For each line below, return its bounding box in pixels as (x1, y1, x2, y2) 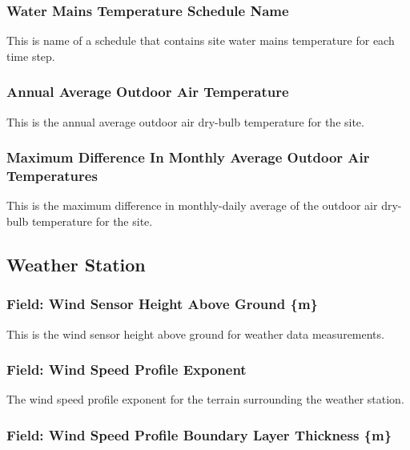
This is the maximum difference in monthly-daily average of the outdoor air (6, 197, 378, 214)
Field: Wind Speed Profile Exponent (6, 360, 247, 380)
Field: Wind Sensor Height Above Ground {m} (6, 294, 318, 314)
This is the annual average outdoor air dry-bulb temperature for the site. (6, 113, 364, 130)
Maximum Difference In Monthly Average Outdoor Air (6, 147, 370, 167)
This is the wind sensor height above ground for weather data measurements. (6, 325, 384, 342)
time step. (6, 47, 55, 64)
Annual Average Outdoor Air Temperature (6, 82, 289, 102)
